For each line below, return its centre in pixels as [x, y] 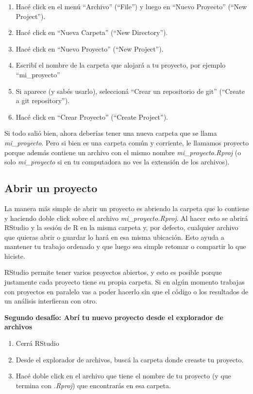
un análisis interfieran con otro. [51, 301]
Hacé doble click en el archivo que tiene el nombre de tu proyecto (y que [123, 376]
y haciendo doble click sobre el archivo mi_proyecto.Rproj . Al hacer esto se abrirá [126, 218]
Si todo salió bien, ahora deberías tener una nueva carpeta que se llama [111, 133]
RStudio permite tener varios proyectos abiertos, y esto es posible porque [113, 272]
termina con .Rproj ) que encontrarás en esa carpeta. [93, 385]
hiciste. [15, 256]
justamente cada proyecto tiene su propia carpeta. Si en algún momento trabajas [125, 282]
